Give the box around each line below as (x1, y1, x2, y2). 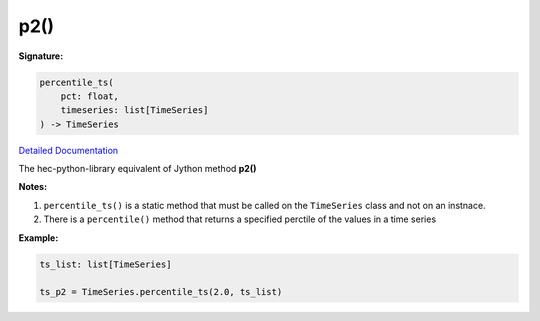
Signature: (18, 50, 64, 62)
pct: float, (60, 90, 120, 102)
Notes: (18, 181, 48, 193)
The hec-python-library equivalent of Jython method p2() (18, 163, 257, 175)
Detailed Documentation (18, 144, 119, 156)
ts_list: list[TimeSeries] (39, 258, 172, 270)
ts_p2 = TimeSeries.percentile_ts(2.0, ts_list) (39, 286, 283, 298)
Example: (18, 231, 59, 244)
